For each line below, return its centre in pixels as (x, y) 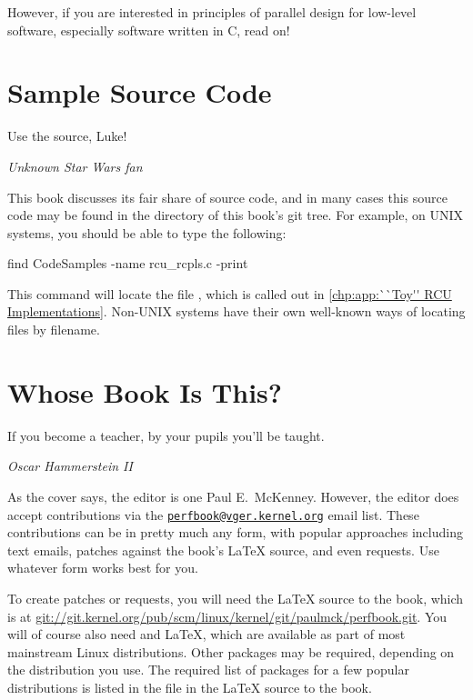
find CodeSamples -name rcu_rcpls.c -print (128, 263)
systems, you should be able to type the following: (147, 232)
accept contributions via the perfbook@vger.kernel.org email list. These (213, 514)
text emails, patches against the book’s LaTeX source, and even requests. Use (223, 550)
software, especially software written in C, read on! (149, 30)
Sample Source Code (140, 92)
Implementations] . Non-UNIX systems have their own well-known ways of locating (236, 311)
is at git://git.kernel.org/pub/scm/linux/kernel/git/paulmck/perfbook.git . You (227, 616)
